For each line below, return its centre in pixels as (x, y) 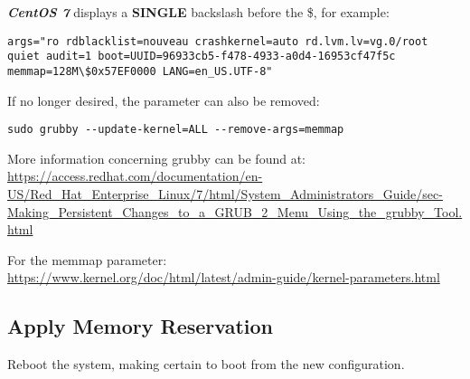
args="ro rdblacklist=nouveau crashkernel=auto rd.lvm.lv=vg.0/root (218, 41)
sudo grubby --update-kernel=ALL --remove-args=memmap (176, 130)
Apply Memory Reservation (140, 326)
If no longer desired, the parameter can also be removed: (164, 100)
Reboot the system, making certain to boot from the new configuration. (206, 364)
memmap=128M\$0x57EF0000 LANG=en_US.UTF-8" (140, 71)
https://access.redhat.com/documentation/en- (135, 176)
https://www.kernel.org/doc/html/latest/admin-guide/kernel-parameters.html (224, 277)
